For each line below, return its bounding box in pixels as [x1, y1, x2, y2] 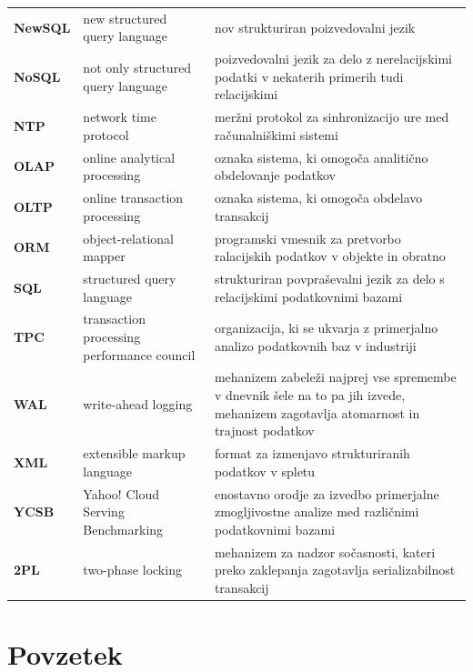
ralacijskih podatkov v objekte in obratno [214, 246, 446, 266]
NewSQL [14, 17, 71, 36]
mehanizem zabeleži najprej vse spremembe [214, 367, 457, 386]
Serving [83, 502, 125, 521]
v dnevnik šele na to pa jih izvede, [214, 386, 406, 405]
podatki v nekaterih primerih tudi [214, 66, 404, 85]
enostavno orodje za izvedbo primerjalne [214, 484, 439, 503]
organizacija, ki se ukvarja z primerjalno [214, 318, 438, 337]
